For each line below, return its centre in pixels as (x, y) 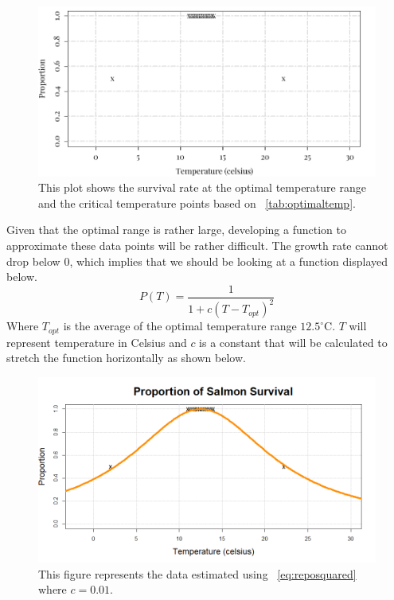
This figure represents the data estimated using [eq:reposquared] (197, 573)
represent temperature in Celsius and (97, 342)
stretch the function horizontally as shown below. (126, 358)
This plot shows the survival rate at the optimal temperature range (202, 187)
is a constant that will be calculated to (293, 342)
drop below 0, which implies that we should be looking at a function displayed (197, 261)
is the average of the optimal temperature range (180, 326)
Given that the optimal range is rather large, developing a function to (176, 230)
